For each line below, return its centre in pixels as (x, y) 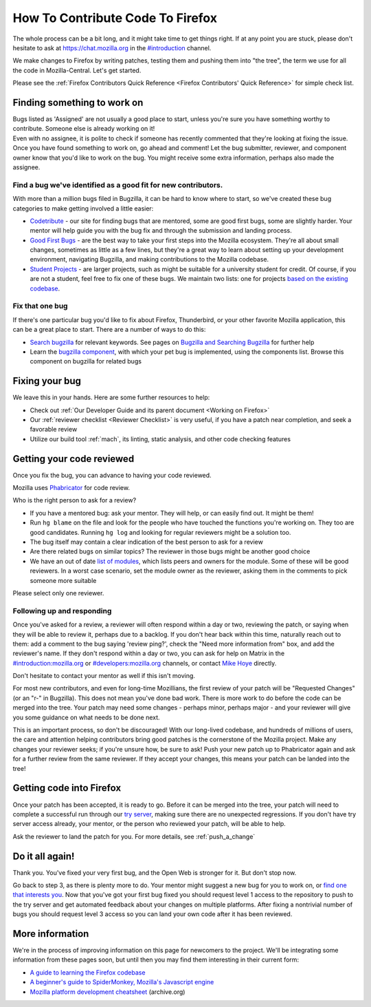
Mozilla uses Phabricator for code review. (71, 488)
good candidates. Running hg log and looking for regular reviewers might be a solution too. (160, 532)
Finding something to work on (78, 102)
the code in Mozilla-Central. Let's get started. (77, 70)
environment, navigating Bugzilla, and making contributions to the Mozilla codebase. (149, 259)
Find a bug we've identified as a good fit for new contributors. (118, 184)
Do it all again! (44, 856)
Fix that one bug (40, 306)
